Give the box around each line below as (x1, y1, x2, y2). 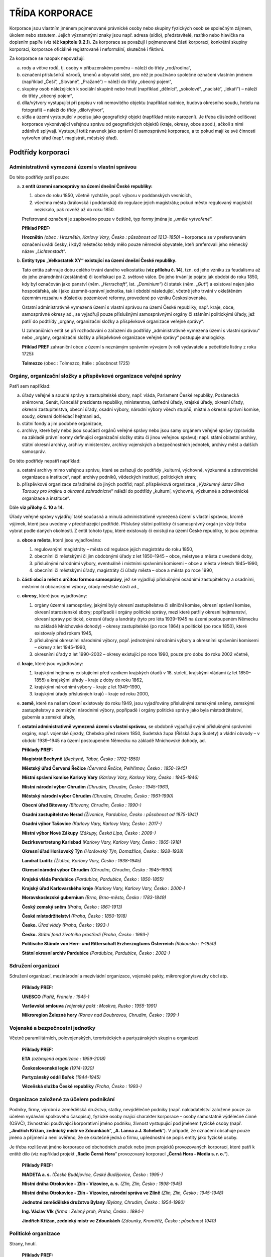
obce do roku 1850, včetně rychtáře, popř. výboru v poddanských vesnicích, (34, 193, 192, 199)
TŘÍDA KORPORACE (9, 8, 93, 19)
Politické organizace (9, 1230, 60, 1237)
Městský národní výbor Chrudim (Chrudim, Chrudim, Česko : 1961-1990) (22, 793, 174, 799)
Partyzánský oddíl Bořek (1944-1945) (22, 1074, 101, 1081)
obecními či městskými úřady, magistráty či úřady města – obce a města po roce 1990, (34, 567, 213, 573)
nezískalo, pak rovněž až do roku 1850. (34, 207, 115, 213)
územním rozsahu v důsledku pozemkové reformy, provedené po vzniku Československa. (22, 295, 208, 301)
